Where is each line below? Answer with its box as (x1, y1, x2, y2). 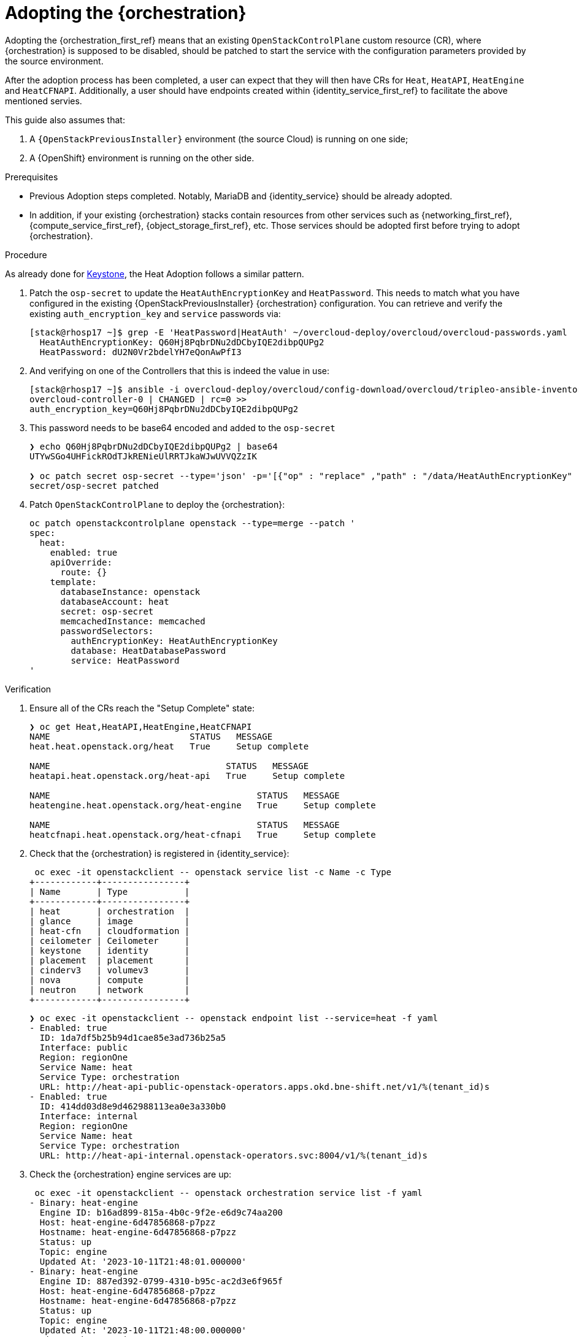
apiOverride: (50, 557, 112, 567)
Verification (5, 683, 52, 694)
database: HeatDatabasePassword (71, 645, 226, 656)
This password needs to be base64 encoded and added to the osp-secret (29, 422, 336, 433)
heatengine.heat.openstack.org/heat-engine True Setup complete (29, 800, 376, 810)
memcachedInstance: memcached (60, 616, 205, 626)
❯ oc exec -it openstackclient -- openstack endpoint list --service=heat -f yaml (29, 1013, 438, 1023)
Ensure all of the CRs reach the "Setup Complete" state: (29, 702, 255, 713)
